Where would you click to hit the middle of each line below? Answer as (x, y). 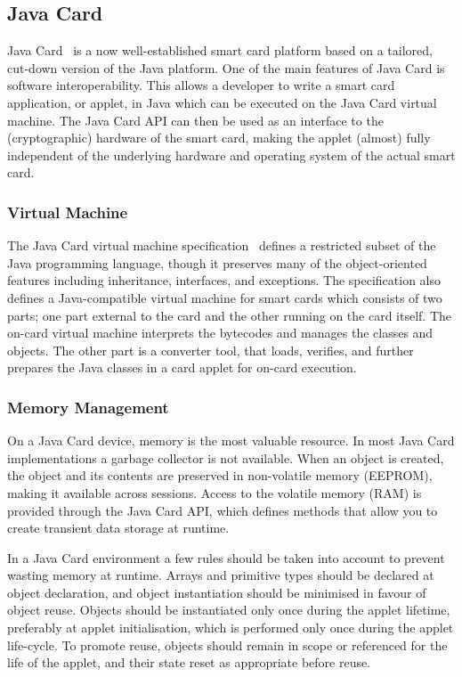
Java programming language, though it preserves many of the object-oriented (217, 262)
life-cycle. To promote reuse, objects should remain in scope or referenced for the (227, 644)
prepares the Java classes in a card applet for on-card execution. (182, 367)
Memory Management (88, 407)
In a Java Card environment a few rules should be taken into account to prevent (226, 557)
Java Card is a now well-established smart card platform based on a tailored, (220, 50)
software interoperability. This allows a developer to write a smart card (201, 85)
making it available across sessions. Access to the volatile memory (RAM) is (215, 492)
